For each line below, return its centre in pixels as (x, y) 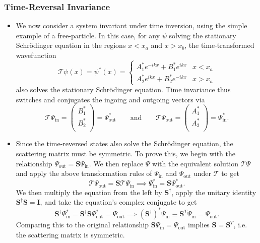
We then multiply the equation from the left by (89, 192)
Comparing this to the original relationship (82, 225)
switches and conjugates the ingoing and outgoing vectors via (110, 99)
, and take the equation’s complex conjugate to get (118, 202)
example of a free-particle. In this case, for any (88, 35)
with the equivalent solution (195, 163)
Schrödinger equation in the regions (71, 45)
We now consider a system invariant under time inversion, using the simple (132, 25)
